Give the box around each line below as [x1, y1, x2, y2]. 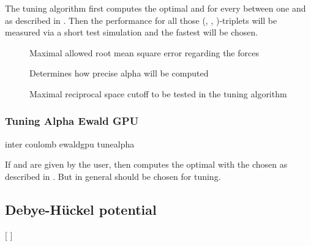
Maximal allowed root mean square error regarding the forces [29, 46, 259, 59]
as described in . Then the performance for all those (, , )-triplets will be [5, 13, 277, 26]
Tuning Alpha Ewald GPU [5, 113, 139, 129]
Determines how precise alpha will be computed [29, 67, 209, 80]
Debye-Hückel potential [5, 199, 157, 218]
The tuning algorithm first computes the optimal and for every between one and [5, 2, 306, 14]
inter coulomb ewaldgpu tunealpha [5, 137, 135, 150]
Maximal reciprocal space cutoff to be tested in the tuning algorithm [29, 87, 287, 100]
